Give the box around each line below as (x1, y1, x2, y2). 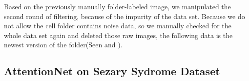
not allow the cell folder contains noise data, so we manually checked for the (4, 20, 231, 31)
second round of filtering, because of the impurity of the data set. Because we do (4, 11, 245, 21)
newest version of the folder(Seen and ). (4, 40, 123, 50)
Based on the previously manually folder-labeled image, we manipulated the (4, 1, 231, 11)
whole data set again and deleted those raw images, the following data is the (4, 30, 233, 40)
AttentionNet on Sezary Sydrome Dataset (4, 63, 220, 79)
